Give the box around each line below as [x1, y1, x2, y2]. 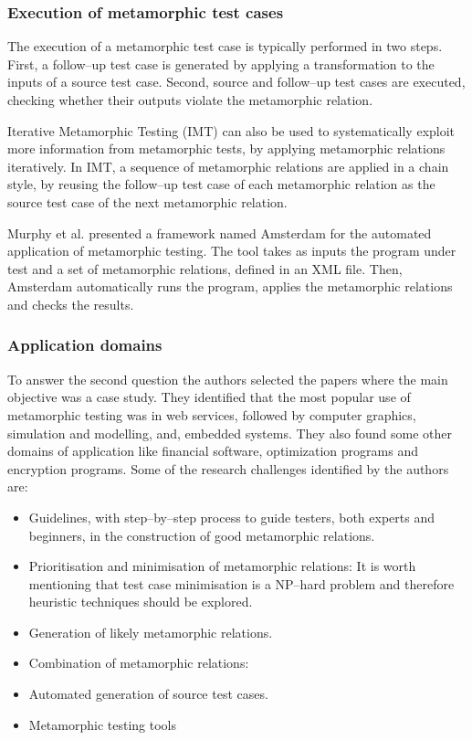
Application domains [7, 333, 163, 356]
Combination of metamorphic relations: [28, 653, 249, 672]
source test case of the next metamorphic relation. [7, 192, 288, 211]
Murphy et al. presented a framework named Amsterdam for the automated [7, 223, 432, 242]
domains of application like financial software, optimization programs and [7, 441, 418, 460]
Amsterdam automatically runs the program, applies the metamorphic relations [7, 277, 453, 296]
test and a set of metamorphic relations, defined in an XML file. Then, [7, 259, 403, 278]
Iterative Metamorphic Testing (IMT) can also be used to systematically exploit [7, 121, 456, 140]
